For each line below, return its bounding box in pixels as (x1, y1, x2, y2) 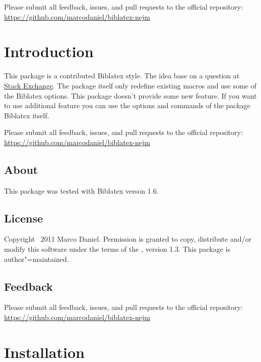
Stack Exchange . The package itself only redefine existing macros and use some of (4, 80, 256, 91)
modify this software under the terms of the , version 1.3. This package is (4, 244, 230, 254)
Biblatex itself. (4, 110, 49, 120)
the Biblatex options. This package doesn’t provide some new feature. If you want (4, 90, 257, 101)
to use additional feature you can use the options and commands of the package (4, 100, 250, 111)
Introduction (4, 41, 94, 62)
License (4, 210, 43, 225)
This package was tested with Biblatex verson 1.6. (4, 185, 159, 196)
